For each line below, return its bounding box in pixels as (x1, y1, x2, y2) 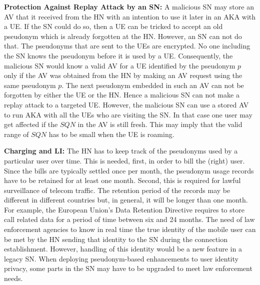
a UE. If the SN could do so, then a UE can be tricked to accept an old (4, 21, 223, 31)
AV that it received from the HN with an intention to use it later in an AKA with (4, 11, 256, 21)
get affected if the (4, 119, 58, 129)
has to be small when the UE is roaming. (48, 128, 174, 139)
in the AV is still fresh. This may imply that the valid (77, 119, 242, 129)
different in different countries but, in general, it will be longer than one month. (4, 194, 248, 205)
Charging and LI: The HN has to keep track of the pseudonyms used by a (4, 145, 238, 156)
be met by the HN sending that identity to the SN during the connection (4, 233, 227, 244)
